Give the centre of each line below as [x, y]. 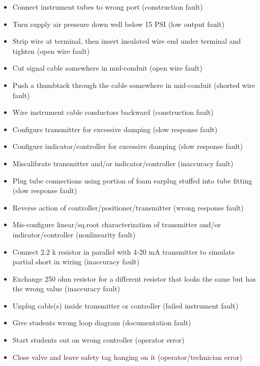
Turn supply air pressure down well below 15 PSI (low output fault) [119, 24]
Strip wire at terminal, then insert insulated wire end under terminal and [127, 41]
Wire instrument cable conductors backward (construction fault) [113, 112]
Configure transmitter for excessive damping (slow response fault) [115, 129]
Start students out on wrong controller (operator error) [98, 340]
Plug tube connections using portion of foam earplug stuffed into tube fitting [132, 180]
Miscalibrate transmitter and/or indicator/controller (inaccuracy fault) [123, 163]
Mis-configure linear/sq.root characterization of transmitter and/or [117, 224]
